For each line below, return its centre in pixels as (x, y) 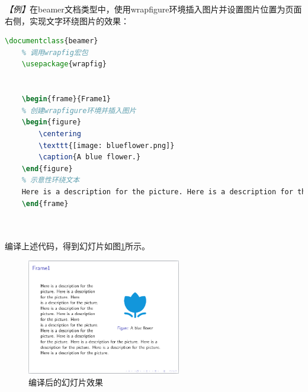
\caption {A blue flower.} (90, 157)
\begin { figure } (51, 122)
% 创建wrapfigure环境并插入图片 (79, 110)
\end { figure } (47, 168)
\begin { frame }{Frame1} (66, 99)
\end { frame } (45, 203)
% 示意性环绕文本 (51, 180)
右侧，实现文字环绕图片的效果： (67, 20)
